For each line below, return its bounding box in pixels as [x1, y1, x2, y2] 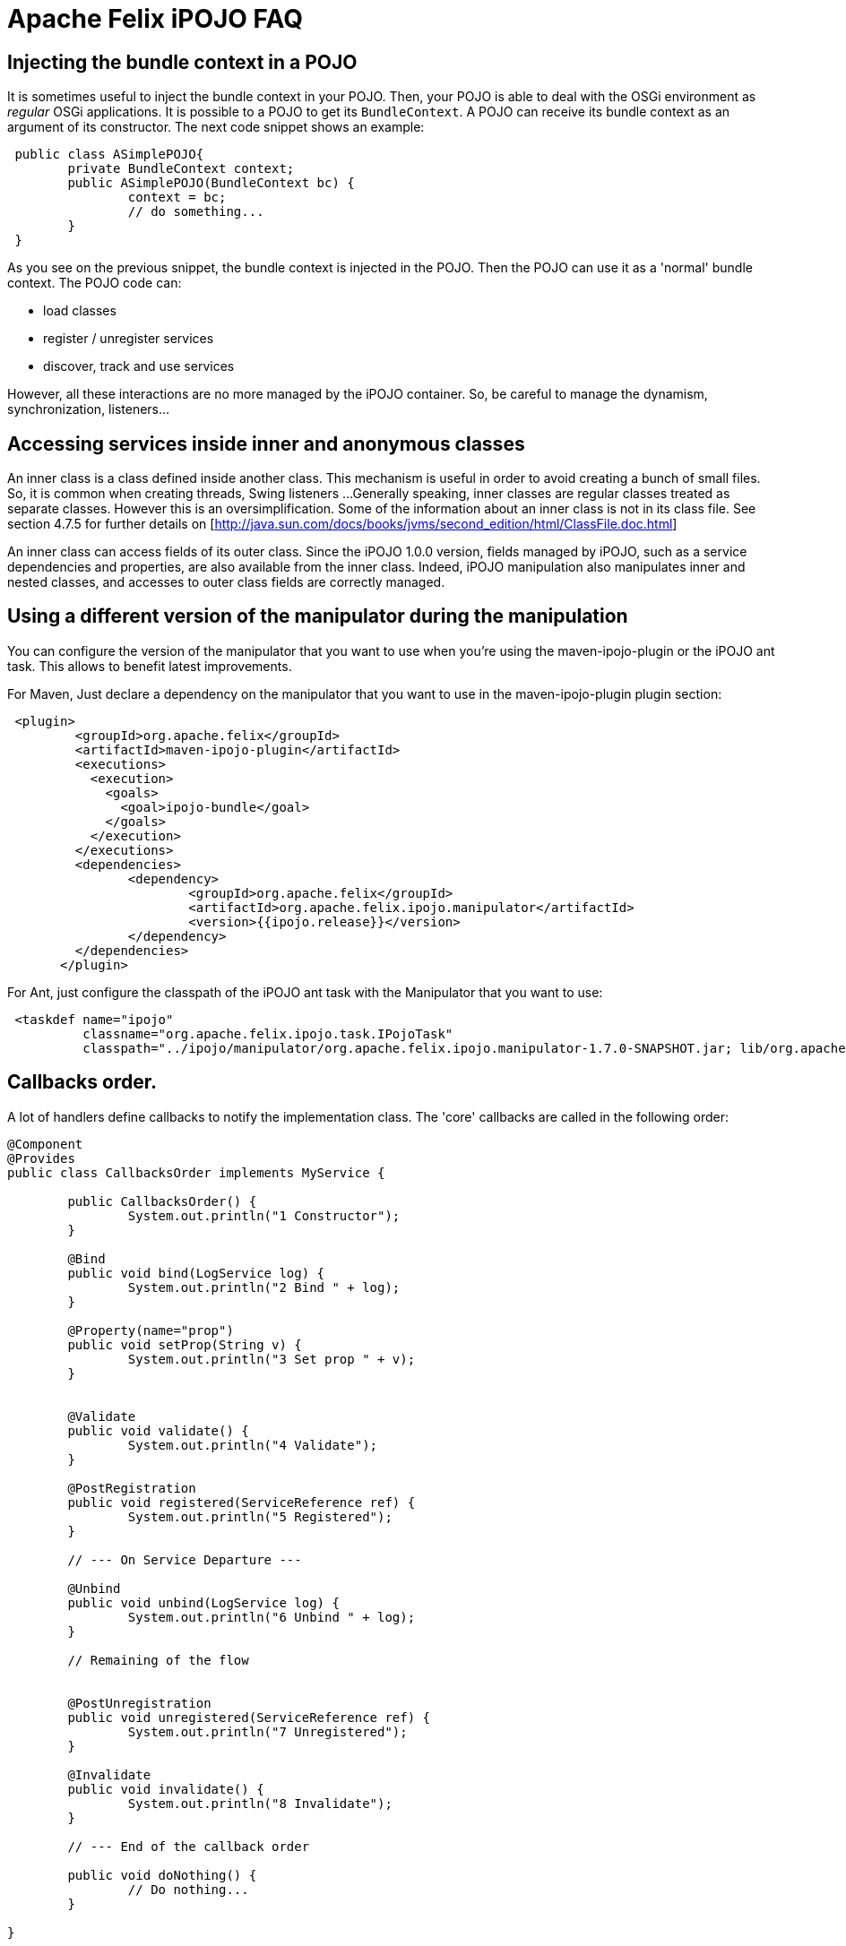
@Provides [7, 1150, 75, 1166]
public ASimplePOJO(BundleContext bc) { [67, 176, 355, 191]
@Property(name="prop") [67, 1322, 234, 1338]
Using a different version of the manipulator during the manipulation [7, 605, 628, 628]
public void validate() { [67, 1423, 249, 1438]
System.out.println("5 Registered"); [127, 1509, 393, 1524]
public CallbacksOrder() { [67, 1193, 257, 1209]
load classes [43, 303, 117, 319]
